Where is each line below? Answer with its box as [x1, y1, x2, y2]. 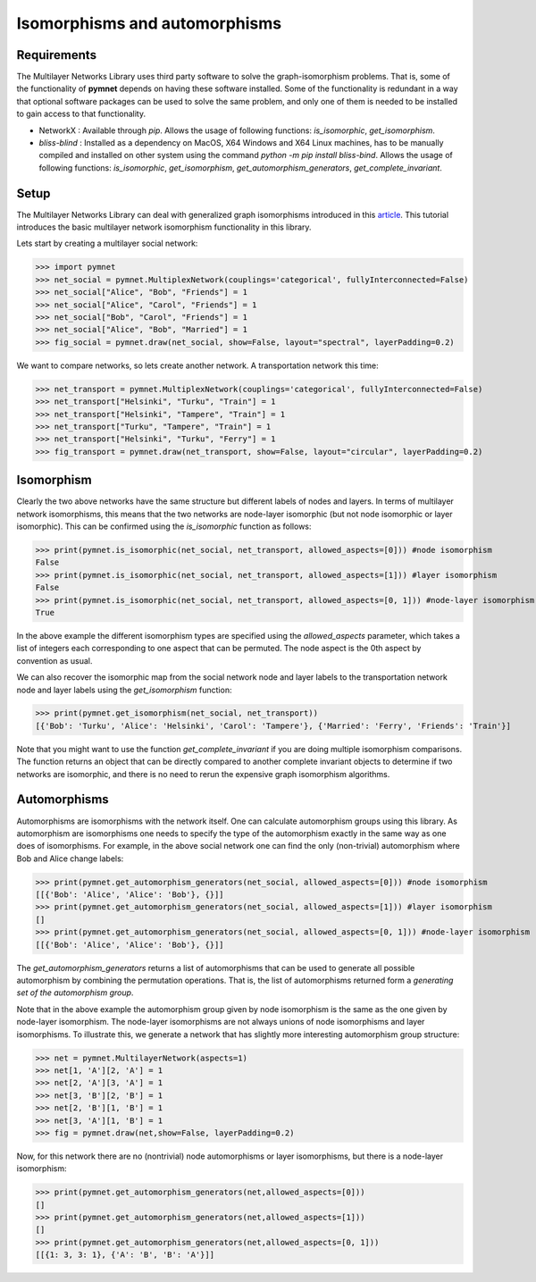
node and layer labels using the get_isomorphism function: [16, 684, 232, 695]
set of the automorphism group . [16, 987, 134, 998]
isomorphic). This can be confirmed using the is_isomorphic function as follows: [16, 521, 312, 532]
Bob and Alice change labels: [16, 853, 124, 864]
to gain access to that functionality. [16, 108, 147, 120]
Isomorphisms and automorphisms [16, 13, 281, 33]
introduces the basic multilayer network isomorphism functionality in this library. [16, 222, 312, 232]
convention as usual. [16, 655, 93, 666]
